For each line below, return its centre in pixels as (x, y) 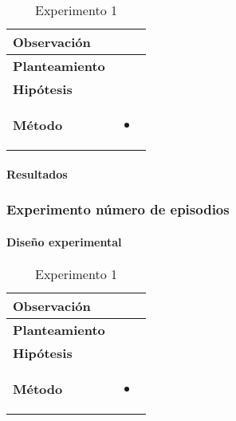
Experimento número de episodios (118, 209)
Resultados (37, 173)
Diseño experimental (64, 241)
